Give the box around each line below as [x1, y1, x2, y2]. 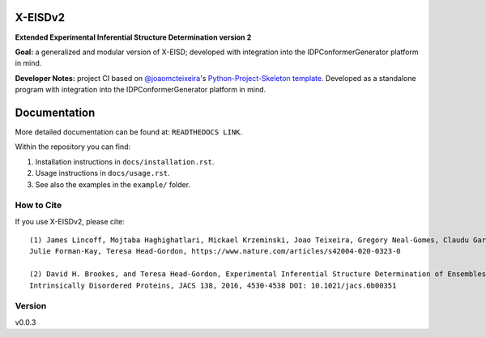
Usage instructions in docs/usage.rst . [35, 168, 170, 178]
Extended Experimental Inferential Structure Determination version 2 [15, 32, 252, 42]
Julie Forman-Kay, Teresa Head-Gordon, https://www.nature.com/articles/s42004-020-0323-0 [29, 247, 401, 256]
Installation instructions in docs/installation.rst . [35, 156, 215, 166]
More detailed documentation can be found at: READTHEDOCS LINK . [15, 126, 243, 137]
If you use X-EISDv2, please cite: [15, 216, 125, 226]
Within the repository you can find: [15, 142, 131, 151]
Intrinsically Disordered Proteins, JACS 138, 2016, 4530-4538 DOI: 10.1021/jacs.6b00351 [29, 280, 397, 290]
